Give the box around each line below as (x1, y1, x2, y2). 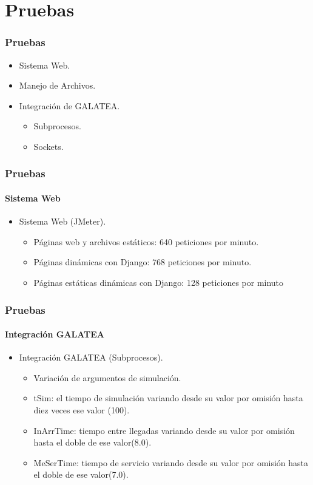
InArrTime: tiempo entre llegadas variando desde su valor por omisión (33, 424, 295, 436)
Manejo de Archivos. (19, 79, 96, 92)
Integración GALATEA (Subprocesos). (19, 351, 163, 364)
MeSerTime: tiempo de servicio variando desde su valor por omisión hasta (33, 456, 309, 469)
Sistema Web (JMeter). (19, 215, 106, 228)
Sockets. (33, 140, 64, 152)
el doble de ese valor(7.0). (33, 468, 129, 481)
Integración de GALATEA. (19, 99, 120, 112)
